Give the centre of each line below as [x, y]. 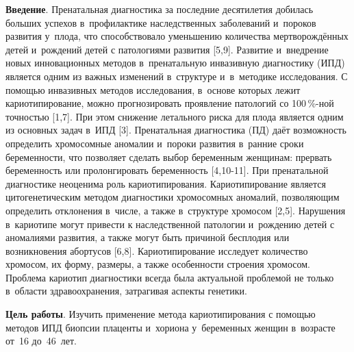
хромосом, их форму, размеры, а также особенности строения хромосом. [158, 264]
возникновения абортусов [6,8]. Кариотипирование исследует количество [157, 250]
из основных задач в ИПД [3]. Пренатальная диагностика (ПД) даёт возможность [176, 130]
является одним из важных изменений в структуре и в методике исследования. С [177, 76]
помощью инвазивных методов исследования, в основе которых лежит [153, 89]
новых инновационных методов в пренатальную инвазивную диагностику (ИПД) [175, 63]
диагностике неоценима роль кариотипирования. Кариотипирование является [166, 183]
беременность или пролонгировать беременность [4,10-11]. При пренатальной [167, 170]
